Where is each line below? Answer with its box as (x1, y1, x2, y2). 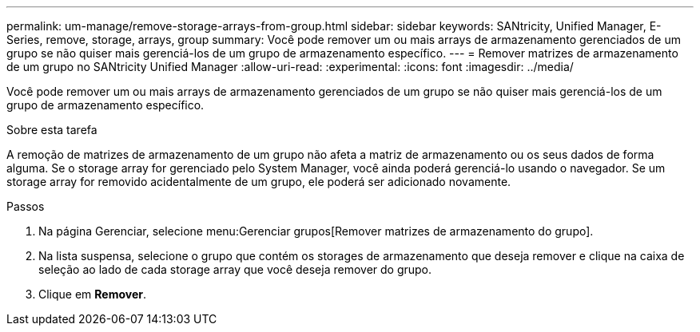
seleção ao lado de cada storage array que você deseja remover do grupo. (38, 263, 432, 276)
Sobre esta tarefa (6, 123, 97, 136)
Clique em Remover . (38, 287, 147, 301)
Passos (6, 200, 45, 213)
